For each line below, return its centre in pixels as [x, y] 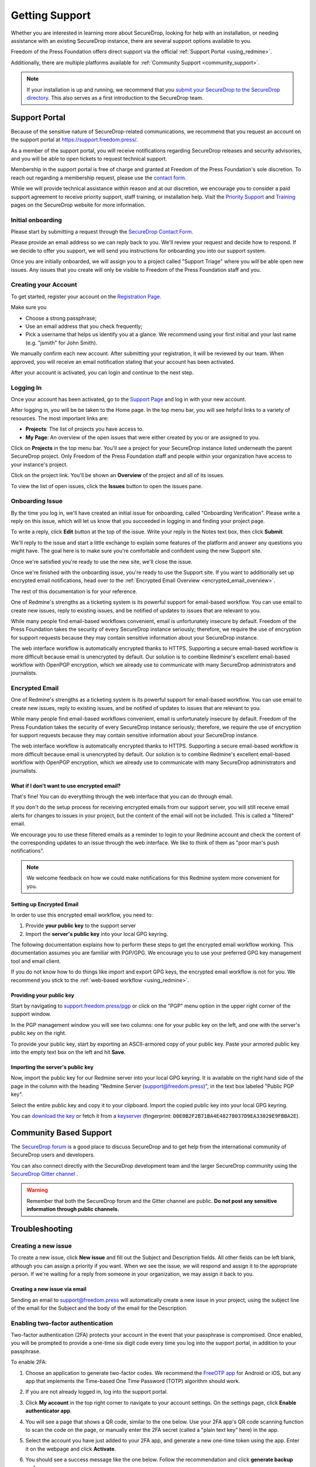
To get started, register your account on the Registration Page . [86, 296]
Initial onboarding [37, 220]
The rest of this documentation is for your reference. [74, 591]
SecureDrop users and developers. [53, 1155]
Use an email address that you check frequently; [84, 326]
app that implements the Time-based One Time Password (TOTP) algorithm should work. [133, 1381]
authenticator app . [49, 1411]
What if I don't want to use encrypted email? [66, 786]
